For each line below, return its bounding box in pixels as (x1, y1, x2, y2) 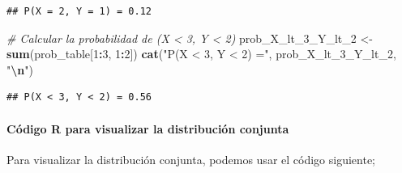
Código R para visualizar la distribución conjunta (6, 120, 289, 137)
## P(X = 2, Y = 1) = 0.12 (6, 6, 152, 17)
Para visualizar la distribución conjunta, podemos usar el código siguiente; (6, 150, 375, 167)
